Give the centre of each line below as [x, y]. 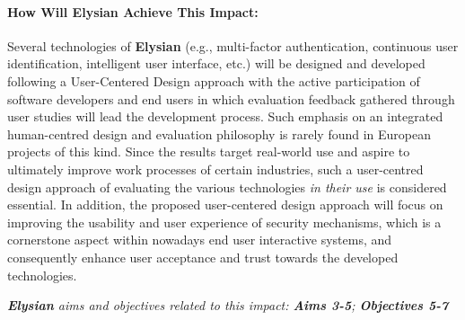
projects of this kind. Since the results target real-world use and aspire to [209, 151]
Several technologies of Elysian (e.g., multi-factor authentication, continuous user [233, 45]
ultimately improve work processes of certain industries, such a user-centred [215, 169]
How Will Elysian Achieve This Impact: [133, 11]
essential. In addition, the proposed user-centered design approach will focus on [225, 204]
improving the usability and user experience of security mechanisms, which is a [224, 222]
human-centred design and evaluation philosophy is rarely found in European [219, 133]
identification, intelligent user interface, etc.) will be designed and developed [216, 63]
